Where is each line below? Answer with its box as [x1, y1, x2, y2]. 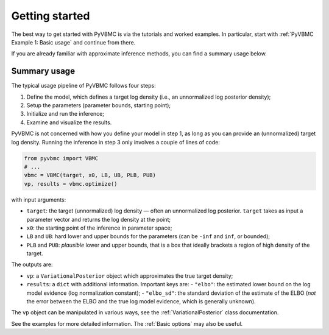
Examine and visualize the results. [26, 119, 112, 126]
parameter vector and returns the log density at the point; [26, 216, 171, 223]
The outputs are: [11, 261, 53, 268]
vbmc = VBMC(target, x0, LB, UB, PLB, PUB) [24, 172, 157, 179]
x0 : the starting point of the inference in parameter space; [26, 224, 172, 231]
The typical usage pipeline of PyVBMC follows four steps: [11, 82, 156, 90]
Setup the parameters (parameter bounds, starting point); [26, 102, 171, 109]
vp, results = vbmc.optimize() [24, 180, 118, 187]
